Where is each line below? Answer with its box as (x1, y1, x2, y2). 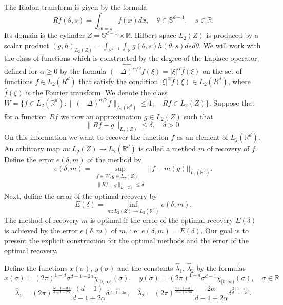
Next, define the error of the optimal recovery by (4, 190, 157, 201)
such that (184, 111, 213, 121)
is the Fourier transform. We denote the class (26, 87, 168, 97)
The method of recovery (4, 215, 79, 226)
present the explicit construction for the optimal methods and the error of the (4, 235, 249, 246)
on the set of (203, 66, 242, 76)
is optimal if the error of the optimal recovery (90, 215, 233, 226)
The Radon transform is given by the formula (4, 2, 147, 12)
